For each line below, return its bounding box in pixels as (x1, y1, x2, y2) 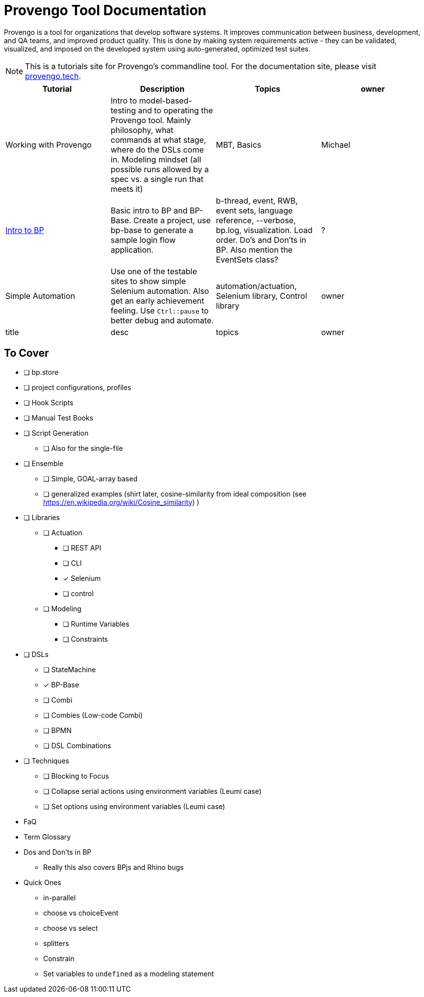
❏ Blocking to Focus (43, 771, 109, 780)
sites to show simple (110, 276, 186, 286)
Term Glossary (24, 832, 71, 841)
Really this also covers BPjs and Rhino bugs (43, 863, 184, 871)
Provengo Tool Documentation (4, 2, 207, 19)
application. (110, 244, 154, 255)
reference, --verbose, (216, 215, 296, 225)
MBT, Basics (216, 139, 262, 150)
